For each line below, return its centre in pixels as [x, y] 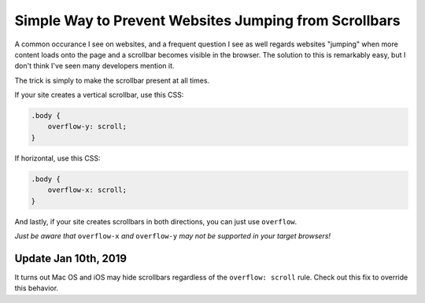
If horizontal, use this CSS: [57, 158]
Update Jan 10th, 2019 [71, 259]
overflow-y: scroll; [87, 127]
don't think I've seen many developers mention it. [94, 66]
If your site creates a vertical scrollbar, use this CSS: [99, 95]
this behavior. [37, 288]
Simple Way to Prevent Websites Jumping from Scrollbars [207, 20]
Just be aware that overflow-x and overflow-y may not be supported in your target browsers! [172, 236]
